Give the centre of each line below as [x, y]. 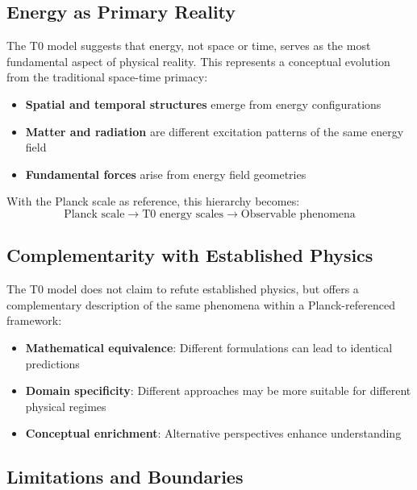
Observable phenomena [298, 214]
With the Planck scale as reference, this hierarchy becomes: [153, 201]
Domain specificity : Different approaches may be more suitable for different [218, 390]
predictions [52, 363]
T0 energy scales [183, 214]
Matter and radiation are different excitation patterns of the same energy [215, 131]
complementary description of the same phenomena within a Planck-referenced [201, 304]
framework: [34, 320]
